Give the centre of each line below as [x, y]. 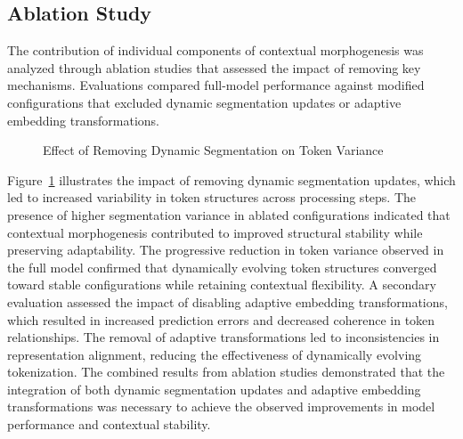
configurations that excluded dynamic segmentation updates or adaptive [204, 102]
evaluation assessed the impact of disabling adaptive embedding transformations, [227, 301]
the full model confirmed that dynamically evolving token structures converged [222, 267]
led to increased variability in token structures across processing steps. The [212, 197]
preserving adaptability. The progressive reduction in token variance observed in [226, 250]
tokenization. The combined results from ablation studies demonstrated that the [226, 372]
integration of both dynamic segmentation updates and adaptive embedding [214, 389]
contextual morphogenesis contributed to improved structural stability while [215, 232]
